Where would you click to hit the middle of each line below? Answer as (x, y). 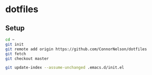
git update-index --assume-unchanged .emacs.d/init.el (65, 68)
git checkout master (27, 59)
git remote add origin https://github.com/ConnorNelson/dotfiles (76, 49)
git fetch (16, 54)
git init (15, 44)
